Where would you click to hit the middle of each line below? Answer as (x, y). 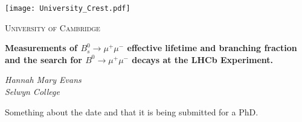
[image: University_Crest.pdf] (68, 8)
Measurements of (41, 48)
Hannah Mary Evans (43, 80)
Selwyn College (32, 92)
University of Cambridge (53, 27)
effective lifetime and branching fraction (212, 48)
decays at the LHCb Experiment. (203, 59)
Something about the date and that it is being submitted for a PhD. (132, 111)
